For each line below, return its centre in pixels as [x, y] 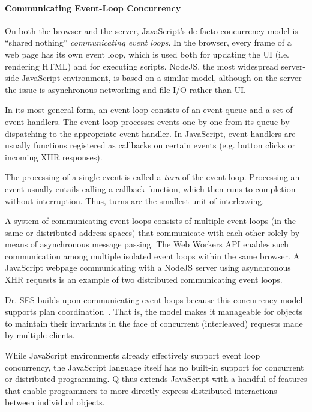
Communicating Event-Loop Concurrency [93, 8]
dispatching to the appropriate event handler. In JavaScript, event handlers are [150, 133]
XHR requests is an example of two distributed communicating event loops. [144, 280]
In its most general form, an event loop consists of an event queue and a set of [149, 110]
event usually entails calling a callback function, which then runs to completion [150, 188]
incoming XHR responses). [54, 156]
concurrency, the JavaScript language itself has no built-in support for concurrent [154, 367]
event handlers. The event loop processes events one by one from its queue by [147, 121]
